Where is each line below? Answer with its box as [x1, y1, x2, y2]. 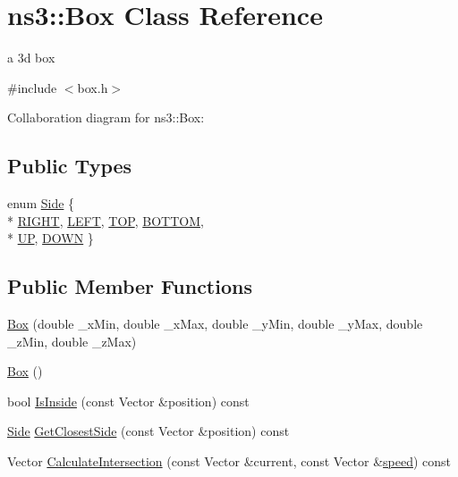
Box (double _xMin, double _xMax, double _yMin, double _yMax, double [7, 314, 423, 333]
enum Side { [7, 194, 75, 213]
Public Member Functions [7, 272, 252, 300]
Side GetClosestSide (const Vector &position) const [7, 422, 290, 440]
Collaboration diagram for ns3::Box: [7, 108, 205, 127]
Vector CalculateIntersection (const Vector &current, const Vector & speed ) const [7, 452, 452, 471]
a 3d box [7, 48, 55, 67]
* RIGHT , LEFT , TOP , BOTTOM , [7, 211, 204, 230]
